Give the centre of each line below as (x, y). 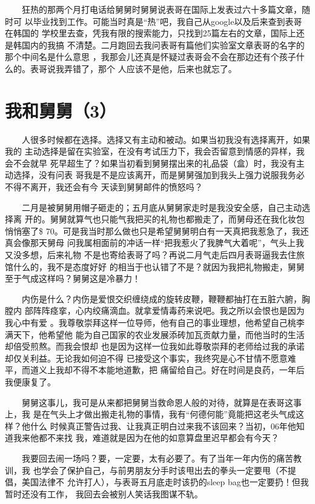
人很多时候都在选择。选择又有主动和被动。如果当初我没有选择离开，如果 (166, 139)
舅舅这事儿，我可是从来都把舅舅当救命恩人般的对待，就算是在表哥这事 (161, 402)
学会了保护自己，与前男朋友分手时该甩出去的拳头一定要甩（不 (164, 470)
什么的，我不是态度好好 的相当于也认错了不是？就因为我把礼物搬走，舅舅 (159, 266)
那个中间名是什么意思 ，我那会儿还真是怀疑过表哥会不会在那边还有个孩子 (151, 57)
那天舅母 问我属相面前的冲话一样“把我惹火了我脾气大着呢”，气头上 (163, 243)
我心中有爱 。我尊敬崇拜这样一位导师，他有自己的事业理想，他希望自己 (146, 322)
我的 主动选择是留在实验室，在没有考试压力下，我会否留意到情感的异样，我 (155, 151)
